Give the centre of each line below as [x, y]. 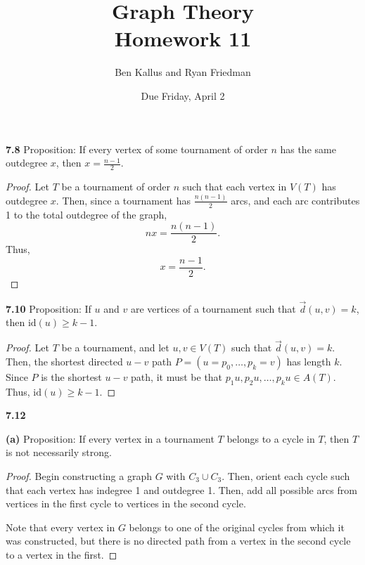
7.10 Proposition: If [49, 308]
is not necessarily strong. [59, 452]
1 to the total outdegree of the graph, [87, 214]
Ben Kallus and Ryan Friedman [183, 72]
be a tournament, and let [115, 348]
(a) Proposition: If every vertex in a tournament [110, 438]
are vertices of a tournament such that [213, 308]
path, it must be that [177, 376]
